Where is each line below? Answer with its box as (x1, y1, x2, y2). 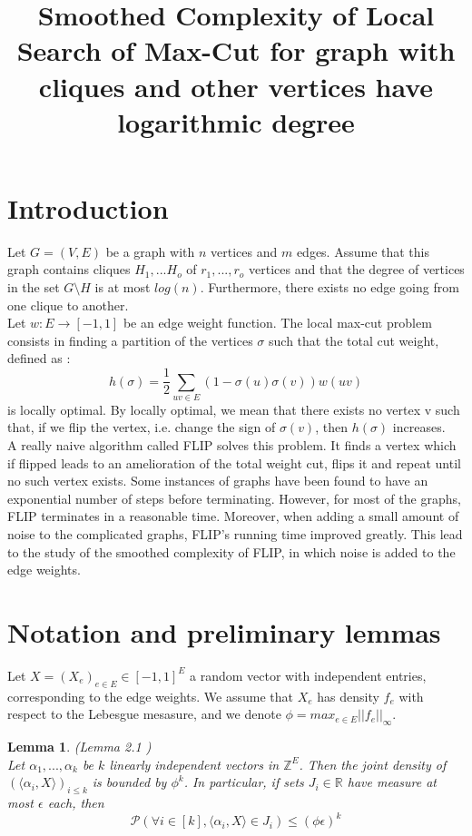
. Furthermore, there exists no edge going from (200, 278, 459, 297)
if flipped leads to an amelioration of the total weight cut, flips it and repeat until (7, 453, 461, 472)
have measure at (347, 772, 438, 792)
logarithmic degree (117, 103, 355, 140)
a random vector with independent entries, (189, 665, 427, 684)
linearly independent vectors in (109, 754, 280, 773)
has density (317, 686, 379, 705)
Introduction (7, 189, 169, 226)
